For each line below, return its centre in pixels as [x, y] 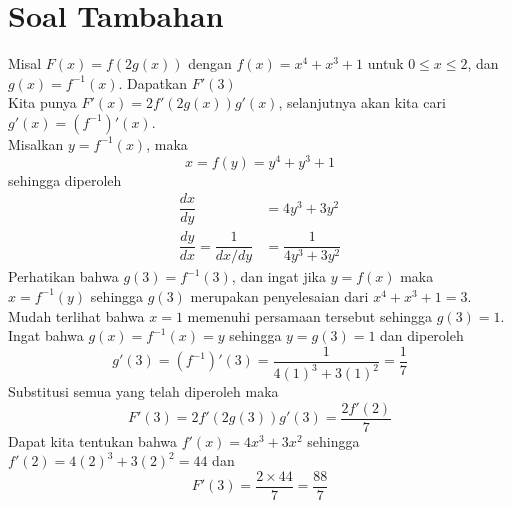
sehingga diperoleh [65, 179]
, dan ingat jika [278, 276]
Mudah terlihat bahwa [76, 315]
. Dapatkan [153, 82]
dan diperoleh [422, 335]
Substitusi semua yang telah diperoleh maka [143, 391]
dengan [210, 63]
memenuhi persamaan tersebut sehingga [310, 315]
